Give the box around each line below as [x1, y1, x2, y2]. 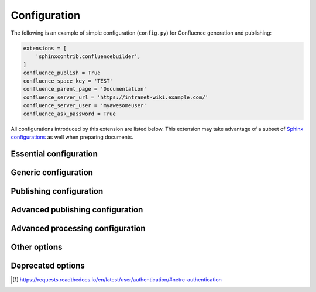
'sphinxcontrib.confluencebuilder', [35, 53, 140, 60]
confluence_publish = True [23, 69, 101, 76]
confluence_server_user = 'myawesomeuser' [23, 102, 147, 109]
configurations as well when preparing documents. [11, 133, 134, 140]
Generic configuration [11, 167, 94, 177]
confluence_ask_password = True [23, 110, 116, 117]
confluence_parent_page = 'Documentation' [23, 85, 147, 92]
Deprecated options [11, 260, 85, 270]
